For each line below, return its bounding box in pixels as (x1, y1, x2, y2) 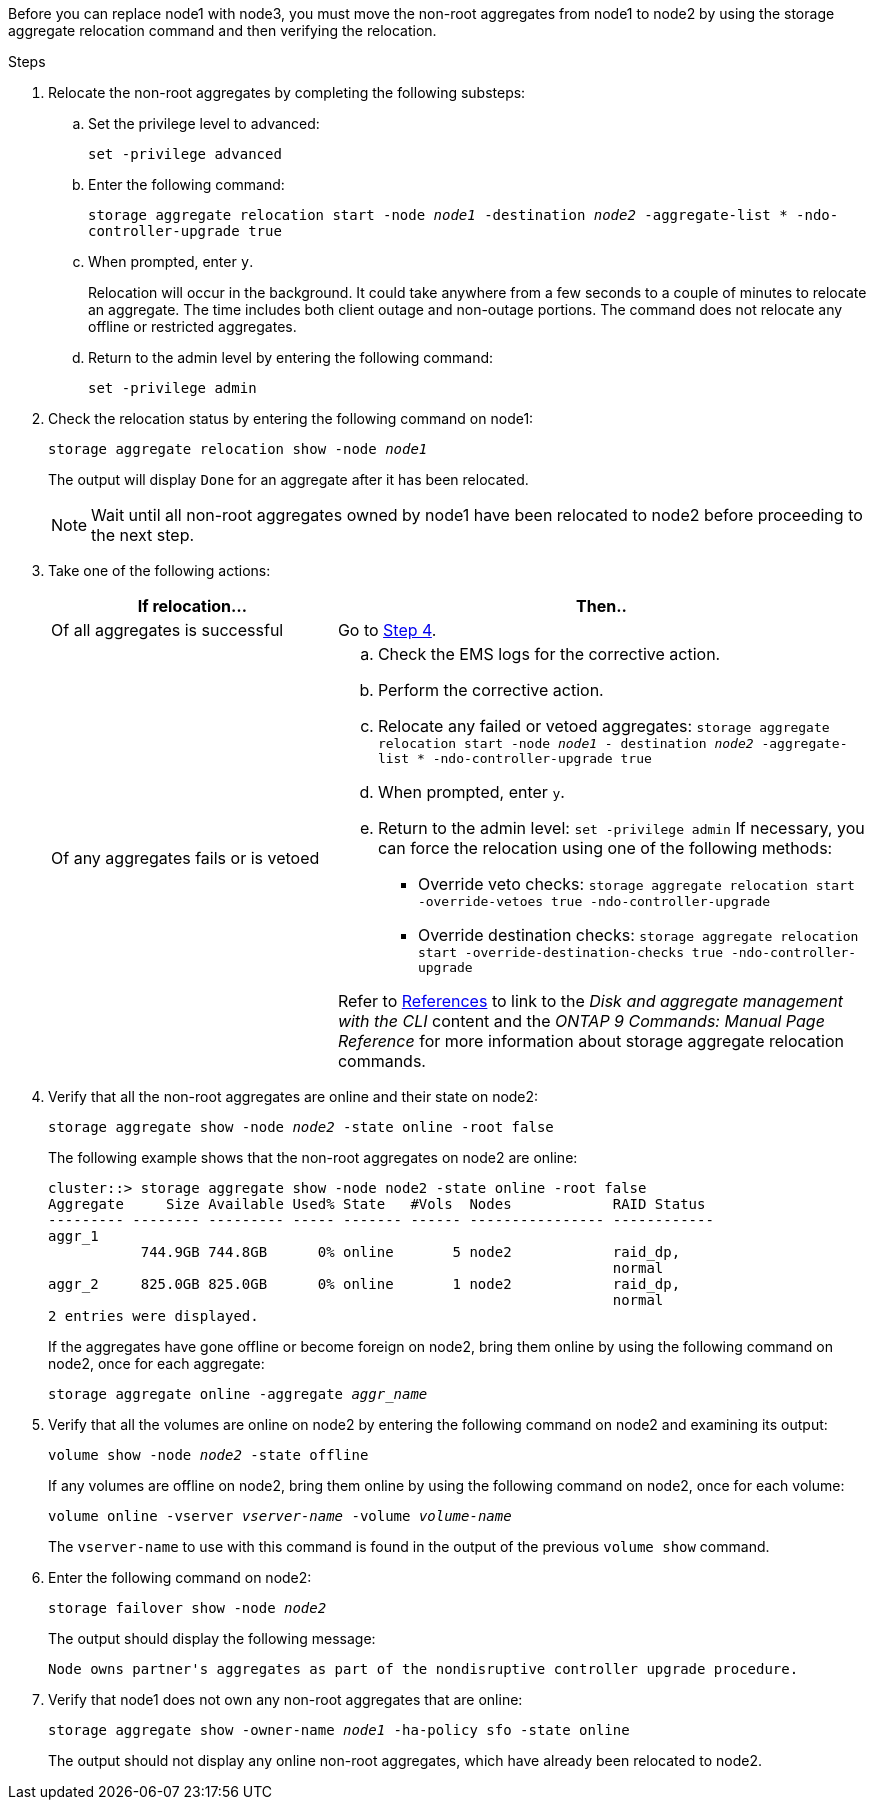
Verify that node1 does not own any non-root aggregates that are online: (48, 1691, 523, 1708)
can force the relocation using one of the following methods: (377, 838, 833, 858)
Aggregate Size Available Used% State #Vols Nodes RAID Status (48, 1196, 706, 1212)
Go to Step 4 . (337, 620, 437, 640)
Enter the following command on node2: (48, 1569, 312, 1586)
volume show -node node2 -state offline (48, 1447, 369, 1463)
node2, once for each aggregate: (48, 1355, 265, 1372)
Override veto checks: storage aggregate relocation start (417, 874, 855, 894)
